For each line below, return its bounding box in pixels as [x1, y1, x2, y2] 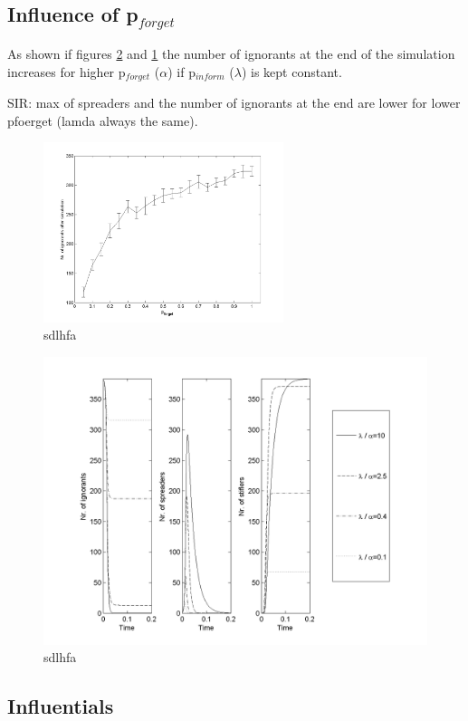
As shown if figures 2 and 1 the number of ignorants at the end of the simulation [7, 43, 455, 62]
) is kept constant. [241, 62, 342, 81]
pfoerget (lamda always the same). [7, 111, 198, 130]
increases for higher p [7, 62, 126, 81]
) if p [167, 62, 196, 81]
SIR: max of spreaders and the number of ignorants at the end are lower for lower [7, 93, 461, 112]
